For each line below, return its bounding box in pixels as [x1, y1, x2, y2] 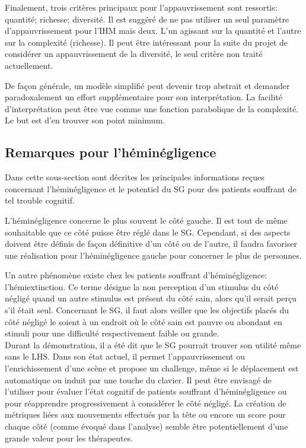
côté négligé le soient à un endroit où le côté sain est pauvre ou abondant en [5, 315, 282, 328]
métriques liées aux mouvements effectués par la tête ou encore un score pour [5, 408, 286, 421]
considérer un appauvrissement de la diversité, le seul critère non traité [5, 47, 263, 60]
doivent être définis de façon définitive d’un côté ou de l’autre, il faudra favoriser [5, 237, 298, 250]
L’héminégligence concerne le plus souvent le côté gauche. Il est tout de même [5, 214, 288, 226]
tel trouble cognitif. [5, 194, 75, 206]
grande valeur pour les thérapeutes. [5, 431, 133, 444]
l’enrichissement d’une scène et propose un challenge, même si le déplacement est [5, 362, 299, 374]
